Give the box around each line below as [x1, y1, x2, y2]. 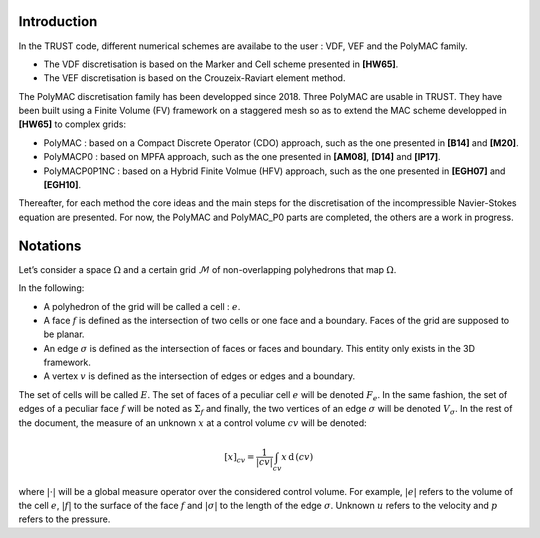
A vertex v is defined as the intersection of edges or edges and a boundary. [43, 370, 356, 382]
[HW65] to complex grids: [18, 118, 127, 130]
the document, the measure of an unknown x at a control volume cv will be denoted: [18, 416, 367, 429]
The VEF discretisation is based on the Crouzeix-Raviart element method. [43, 72, 346, 84]
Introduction [18, 13, 98, 30]
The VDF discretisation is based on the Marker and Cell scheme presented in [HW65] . [43, 58, 399, 70]
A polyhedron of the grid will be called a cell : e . [43, 300, 241, 312]
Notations [18, 237, 82, 254]
